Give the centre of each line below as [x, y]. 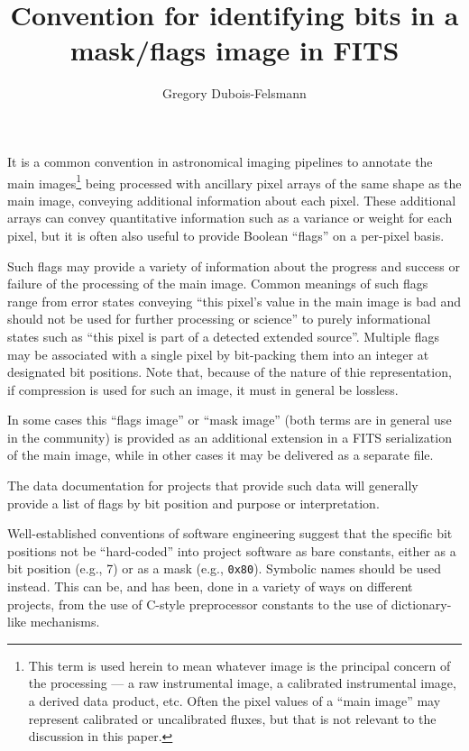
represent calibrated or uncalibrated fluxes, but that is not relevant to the [232, 718]
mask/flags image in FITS [234, 50]
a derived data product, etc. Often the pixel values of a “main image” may [234, 701]
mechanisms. [65, 622]
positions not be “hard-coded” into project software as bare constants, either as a [232, 550]
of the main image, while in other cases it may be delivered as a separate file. [221, 455]
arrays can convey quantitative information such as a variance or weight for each [230, 218]
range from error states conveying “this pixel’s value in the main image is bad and [234, 301]
